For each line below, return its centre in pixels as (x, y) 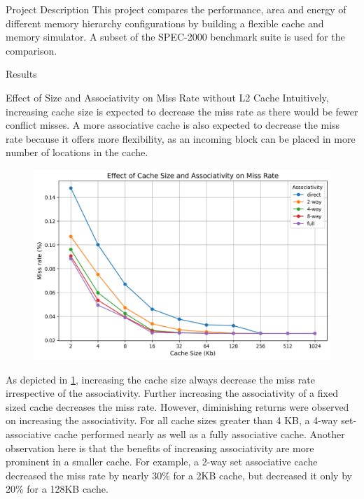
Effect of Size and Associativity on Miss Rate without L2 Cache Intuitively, (167, 97)
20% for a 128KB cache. (57, 489)
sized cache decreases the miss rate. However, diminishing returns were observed (177, 406)
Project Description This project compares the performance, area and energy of (176, 9)
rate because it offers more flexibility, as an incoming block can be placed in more (181, 138)
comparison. (31, 50)
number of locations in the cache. (77, 152)
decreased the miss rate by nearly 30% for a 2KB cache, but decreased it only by (179, 475)
